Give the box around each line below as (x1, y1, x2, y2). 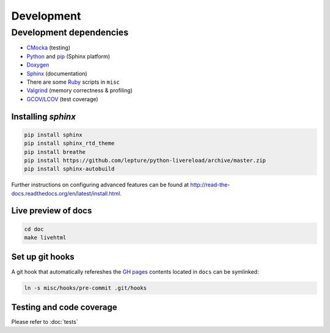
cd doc (24, 225, 44, 232)
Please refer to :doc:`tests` (11, 318, 78, 326)
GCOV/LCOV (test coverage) (26, 95, 98, 103)
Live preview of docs (11, 205, 92, 216)
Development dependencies (11, 27, 128, 38)
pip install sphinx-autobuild (24, 166, 115, 172)
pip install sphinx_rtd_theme (24, 140, 115, 147)
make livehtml (24, 234, 67, 241)
